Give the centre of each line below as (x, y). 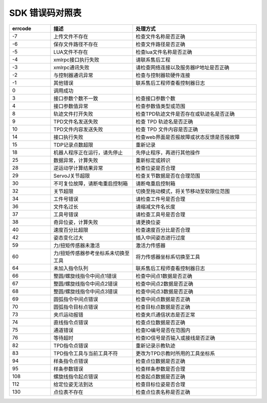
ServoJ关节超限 (72, 176)
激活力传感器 (151, 245)
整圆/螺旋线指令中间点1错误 (85, 276)
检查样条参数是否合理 (160, 369)
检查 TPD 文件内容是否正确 (167, 129)
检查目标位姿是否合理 (160, 384)
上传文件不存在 (71, 36)
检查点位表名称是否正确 (163, 392)
